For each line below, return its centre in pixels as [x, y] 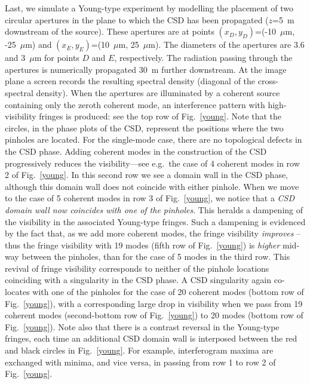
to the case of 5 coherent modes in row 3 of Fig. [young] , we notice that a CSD [150, 198]
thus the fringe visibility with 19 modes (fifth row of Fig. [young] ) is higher [142, 245]
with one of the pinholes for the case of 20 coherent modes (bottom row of [168, 292]
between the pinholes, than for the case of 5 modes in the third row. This [156, 256]
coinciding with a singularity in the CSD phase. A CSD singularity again [138, 280]
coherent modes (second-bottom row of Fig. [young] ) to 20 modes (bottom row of [154, 315]
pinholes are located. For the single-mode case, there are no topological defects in [154, 139]
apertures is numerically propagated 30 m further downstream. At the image [146, 69]
